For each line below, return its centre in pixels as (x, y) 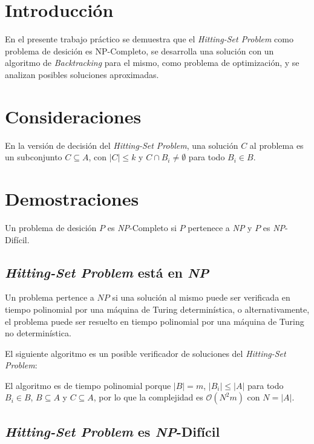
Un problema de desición (51, 227)
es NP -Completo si (142, 227)
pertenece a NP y (220, 227)
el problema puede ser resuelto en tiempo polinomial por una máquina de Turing (155, 321)
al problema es (276, 145)
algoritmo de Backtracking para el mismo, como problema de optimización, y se (152, 63)
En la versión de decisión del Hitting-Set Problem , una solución (122, 145)
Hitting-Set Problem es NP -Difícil (113, 431)
